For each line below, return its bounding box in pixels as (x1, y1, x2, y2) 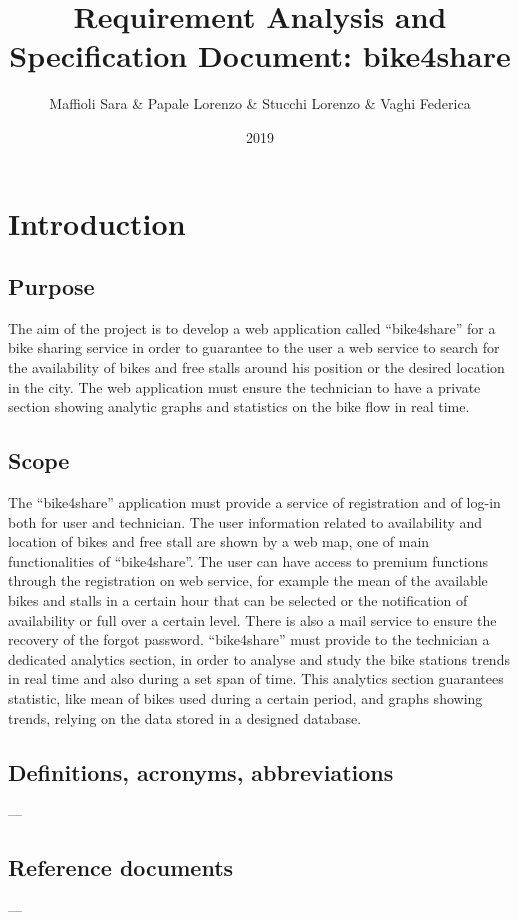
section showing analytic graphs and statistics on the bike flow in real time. (8, 396, 470, 417)
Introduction (8, 202, 186, 243)
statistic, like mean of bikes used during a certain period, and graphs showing (8, 688, 483, 708)
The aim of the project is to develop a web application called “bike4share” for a (8, 317, 496, 338)
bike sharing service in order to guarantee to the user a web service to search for (8, 337, 500, 358)
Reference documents (8, 852, 234, 883)
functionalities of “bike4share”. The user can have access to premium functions (8, 550, 489, 571)
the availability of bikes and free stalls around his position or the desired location (8, 357, 505, 378)
